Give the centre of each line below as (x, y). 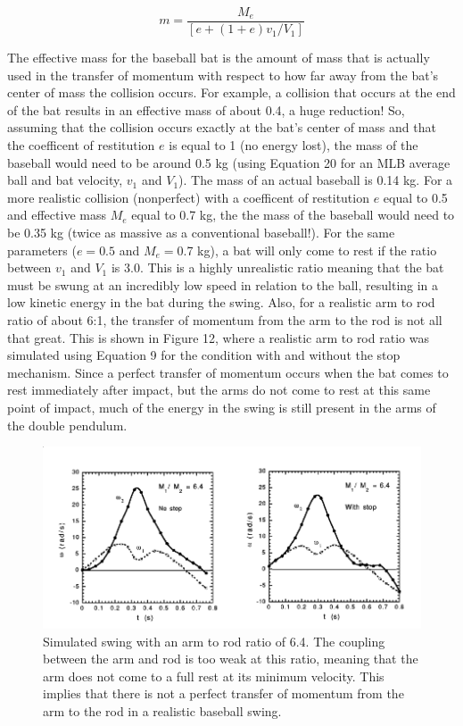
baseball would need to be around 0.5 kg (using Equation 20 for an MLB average (229, 162)
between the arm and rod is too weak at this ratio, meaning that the (231, 659)
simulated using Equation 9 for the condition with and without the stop (204, 355)
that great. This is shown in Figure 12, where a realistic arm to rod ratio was (218, 337)
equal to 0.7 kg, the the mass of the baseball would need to (293, 215)
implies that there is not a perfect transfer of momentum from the (223, 693)
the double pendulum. (67, 425)
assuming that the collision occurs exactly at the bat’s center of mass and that (222, 127)
